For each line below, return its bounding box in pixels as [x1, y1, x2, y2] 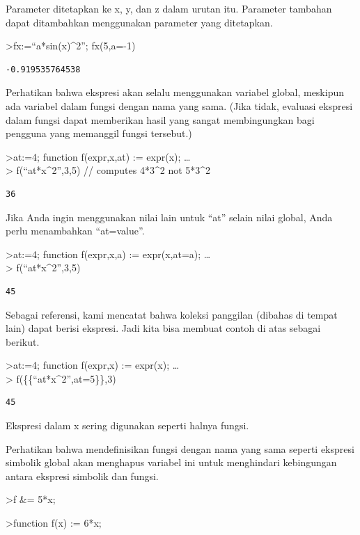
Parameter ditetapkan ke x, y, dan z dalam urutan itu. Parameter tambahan [6, 1, 332, 15]
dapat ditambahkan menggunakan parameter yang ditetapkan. [6, 15, 273, 29]
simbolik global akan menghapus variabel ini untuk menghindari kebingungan [6, 455, 337, 470]
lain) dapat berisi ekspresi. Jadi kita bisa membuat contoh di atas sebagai [6, 321, 321, 335]
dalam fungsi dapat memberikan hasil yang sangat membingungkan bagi [6, 112, 315, 127]
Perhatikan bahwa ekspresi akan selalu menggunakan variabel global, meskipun [6, 85, 344, 99]
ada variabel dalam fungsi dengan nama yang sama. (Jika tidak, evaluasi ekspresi [6, 98, 353, 113]
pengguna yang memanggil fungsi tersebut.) [6, 126, 192, 141]
